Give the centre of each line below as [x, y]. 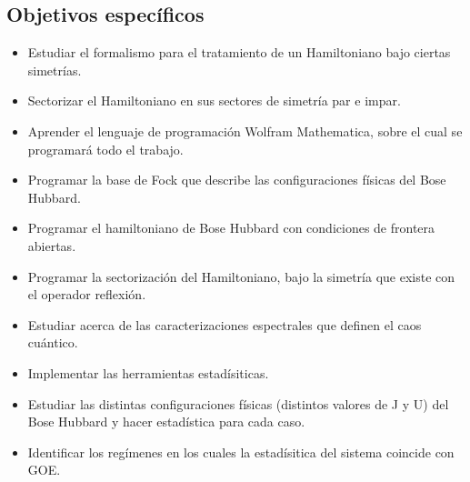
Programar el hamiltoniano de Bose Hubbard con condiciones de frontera [231, 228]
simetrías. [55, 70]
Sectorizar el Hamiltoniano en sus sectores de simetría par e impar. [214, 100]
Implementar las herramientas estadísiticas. [148, 372]
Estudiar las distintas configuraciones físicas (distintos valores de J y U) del [238, 403]
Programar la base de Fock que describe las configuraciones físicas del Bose [237, 180]
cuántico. [53, 342]
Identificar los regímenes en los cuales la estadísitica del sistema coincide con [241, 452]
